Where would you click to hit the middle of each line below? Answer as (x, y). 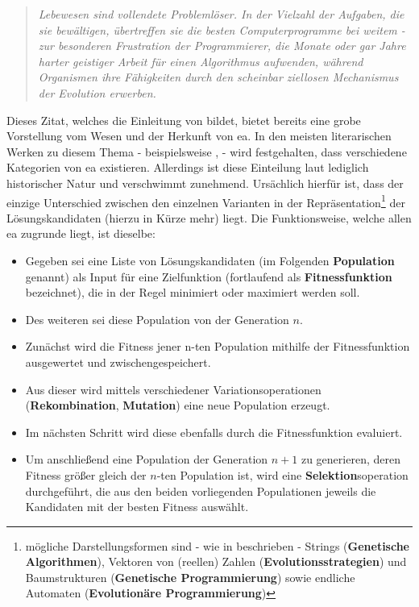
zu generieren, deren (351, 459)
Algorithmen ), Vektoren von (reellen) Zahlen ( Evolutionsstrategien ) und (216, 561)
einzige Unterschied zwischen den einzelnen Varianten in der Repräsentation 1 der (206, 201)
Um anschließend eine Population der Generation (147, 459)
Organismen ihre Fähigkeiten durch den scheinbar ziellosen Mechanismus (218, 77)
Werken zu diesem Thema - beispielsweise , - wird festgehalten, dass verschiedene (207, 151)
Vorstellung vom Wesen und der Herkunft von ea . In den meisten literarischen (199, 136)
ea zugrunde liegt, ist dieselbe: (81, 233)
